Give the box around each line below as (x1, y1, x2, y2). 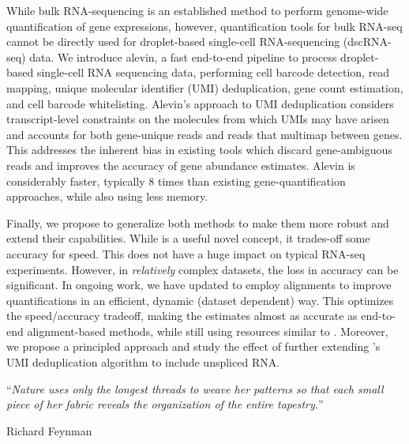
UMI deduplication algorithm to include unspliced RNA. (6, 354, 280, 371)
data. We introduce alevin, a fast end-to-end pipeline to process (29, 48, 337, 65)
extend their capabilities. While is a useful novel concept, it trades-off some (6, 230, 370, 246)
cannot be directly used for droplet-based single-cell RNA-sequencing (6, 33, 340, 50)
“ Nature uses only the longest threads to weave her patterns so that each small (6, 380, 384, 397)
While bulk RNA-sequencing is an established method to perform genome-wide (6, 2, 388, 18)
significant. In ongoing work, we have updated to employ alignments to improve (6, 277, 392, 293)
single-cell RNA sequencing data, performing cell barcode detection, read (36, 64, 390, 81)
